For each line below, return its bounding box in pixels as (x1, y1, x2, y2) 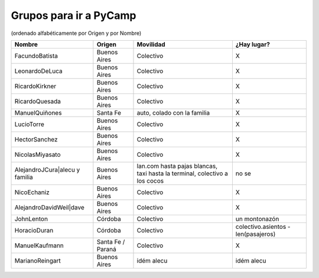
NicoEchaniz (14, 188, 50, 196)
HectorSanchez (14, 135, 58, 143)
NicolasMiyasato (14, 150, 61, 159)
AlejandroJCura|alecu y (14, 166, 80, 174)
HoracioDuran (14, 226, 54, 234)
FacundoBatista (14, 51, 58, 60)
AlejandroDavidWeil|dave (14, 203, 85, 211)
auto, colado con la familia (136, 108, 210, 117)
